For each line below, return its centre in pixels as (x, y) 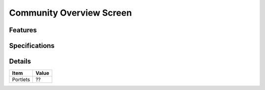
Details (20, 61)
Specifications (32, 46)
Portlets (21, 80)
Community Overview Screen (70, 13)
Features (23, 30)
